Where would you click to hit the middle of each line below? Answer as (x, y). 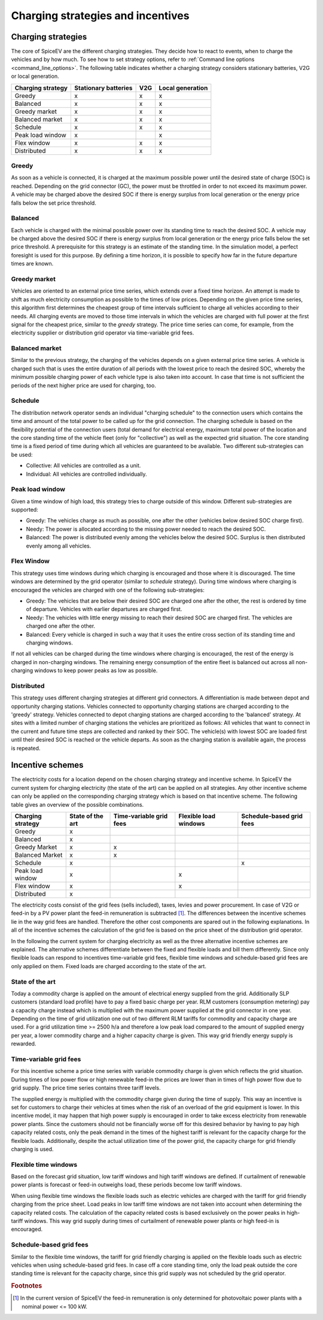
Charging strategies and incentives (100, 16)
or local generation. (35, 76)
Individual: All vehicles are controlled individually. (86, 474)
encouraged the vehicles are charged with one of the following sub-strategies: (108, 590)
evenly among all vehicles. (59, 546)
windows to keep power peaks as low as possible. (96, 671)
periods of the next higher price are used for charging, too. (84, 385)
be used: (22, 454)
